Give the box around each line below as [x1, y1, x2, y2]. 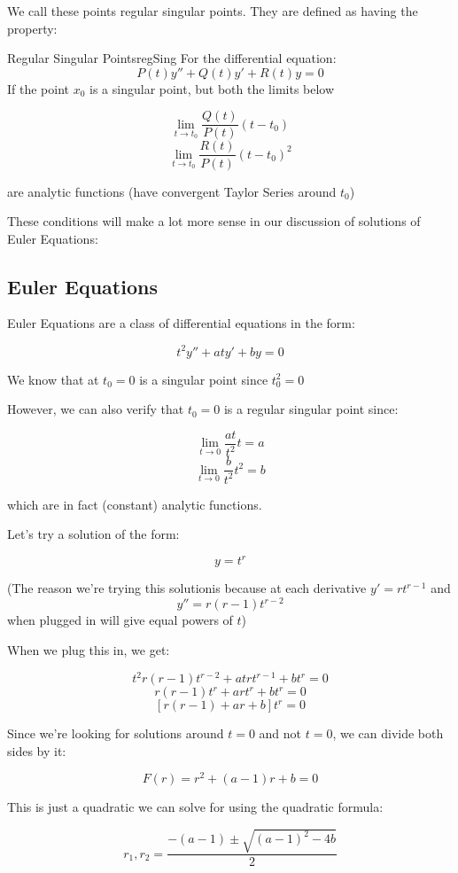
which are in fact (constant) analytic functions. [7, 495, 262, 513]
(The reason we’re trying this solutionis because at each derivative [7, 579, 367, 597]
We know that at [7, 370, 99, 388]
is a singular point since [139, 370, 268, 388]
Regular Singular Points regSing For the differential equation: [7, 49, 337, 67]
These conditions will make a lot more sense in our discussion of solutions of [7, 212, 421, 230]
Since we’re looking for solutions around [7, 724, 224, 743]
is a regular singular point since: [223, 400, 399, 418]
